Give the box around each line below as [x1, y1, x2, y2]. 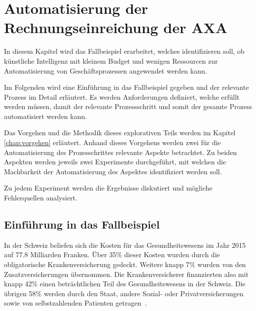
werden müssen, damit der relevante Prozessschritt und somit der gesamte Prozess [4, 101, 252, 112]
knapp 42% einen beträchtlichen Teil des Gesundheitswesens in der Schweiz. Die [4, 278, 246, 289]
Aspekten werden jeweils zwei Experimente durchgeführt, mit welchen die [4, 156, 226, 167]
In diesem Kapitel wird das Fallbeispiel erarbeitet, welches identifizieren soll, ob [4, 46, 245, 56]
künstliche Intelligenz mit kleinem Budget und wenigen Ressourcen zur [4, 55, 218, 66]
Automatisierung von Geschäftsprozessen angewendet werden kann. [4, 65, 207, 76]
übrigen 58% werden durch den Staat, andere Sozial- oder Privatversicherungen [4, 288, 244, 298]
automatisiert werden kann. [4, 111, 87, 121]
